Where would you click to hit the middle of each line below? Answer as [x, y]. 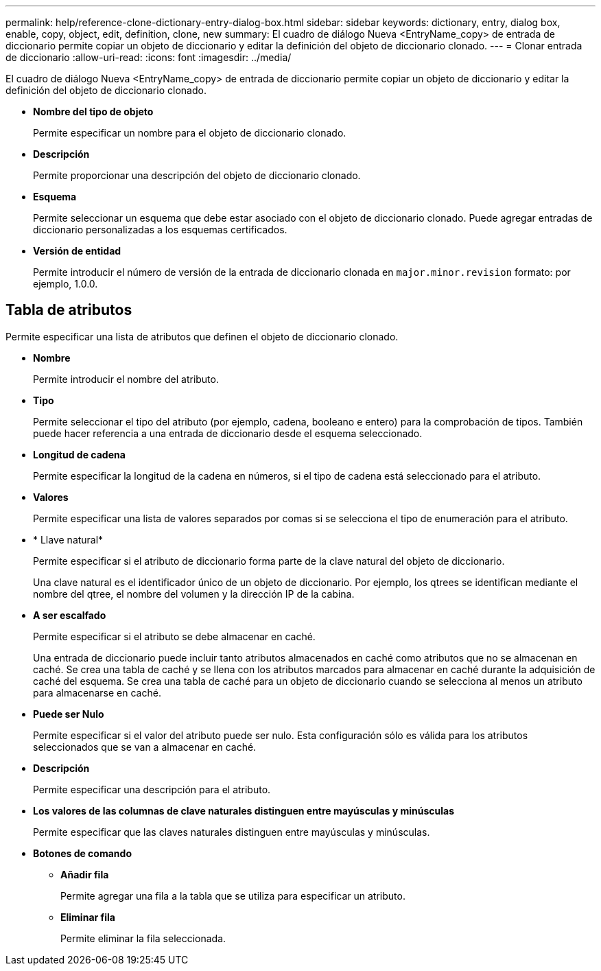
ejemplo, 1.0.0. [66, 284]
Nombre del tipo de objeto [93, 112]
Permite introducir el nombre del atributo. [126, 379]
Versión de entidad [77, 251]
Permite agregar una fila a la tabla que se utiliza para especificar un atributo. [233, 896]
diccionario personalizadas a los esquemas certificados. [160, 230]
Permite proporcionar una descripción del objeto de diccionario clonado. [197, 175]
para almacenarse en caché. [97, 692]
